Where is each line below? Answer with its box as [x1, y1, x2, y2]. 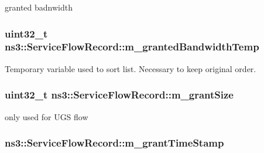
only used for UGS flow [5, 110, 88, 123]
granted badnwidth [5, 1, 73, 13]
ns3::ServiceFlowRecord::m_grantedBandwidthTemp [5, 39, 259, 54]
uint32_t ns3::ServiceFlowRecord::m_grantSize [5, 87, 234, 102]
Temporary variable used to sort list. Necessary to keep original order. [5, 62, 256, 74]
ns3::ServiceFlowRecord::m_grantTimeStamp [5, 135, 224, 150]
